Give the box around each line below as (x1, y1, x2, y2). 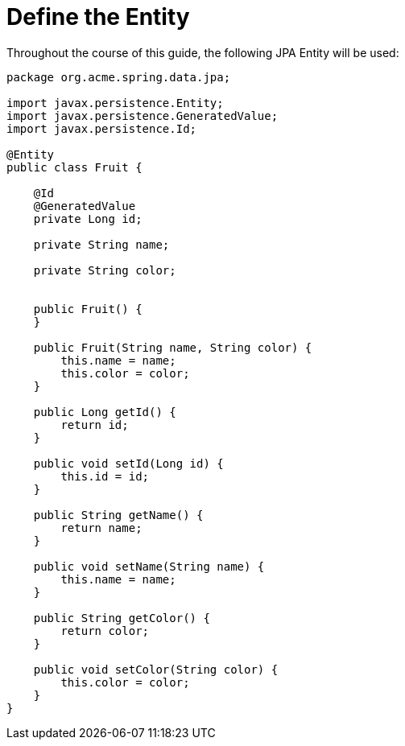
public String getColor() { (33, 611, 210, 624)
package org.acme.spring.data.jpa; (6, 70, 231, 84)
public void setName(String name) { (33, 559, 265, 573)
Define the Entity (6, 3, 190, 31)
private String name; (33, 237, 170, 251)
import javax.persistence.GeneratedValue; (6, 109, 279, 122)
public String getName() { (33, 508, 204, 521)
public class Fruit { (6, 160, 143, 174)
